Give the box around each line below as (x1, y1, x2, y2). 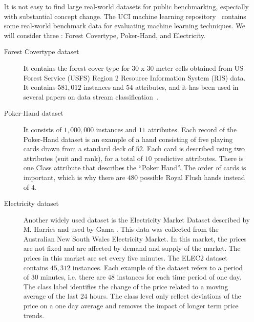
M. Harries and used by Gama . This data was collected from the (23, 224, 219, 234)
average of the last (23, 291, 79, 301)
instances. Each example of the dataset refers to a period (72, 262, 243, 272)
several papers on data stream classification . (23, 91, 159, 101)
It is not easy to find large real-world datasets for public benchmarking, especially (4, 1, 249, 11)
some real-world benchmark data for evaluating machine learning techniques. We (4, 20, 245, 31)
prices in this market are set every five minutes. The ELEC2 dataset (23, 253, 228, 263)
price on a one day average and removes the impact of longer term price (23, 301, 239, 311)
